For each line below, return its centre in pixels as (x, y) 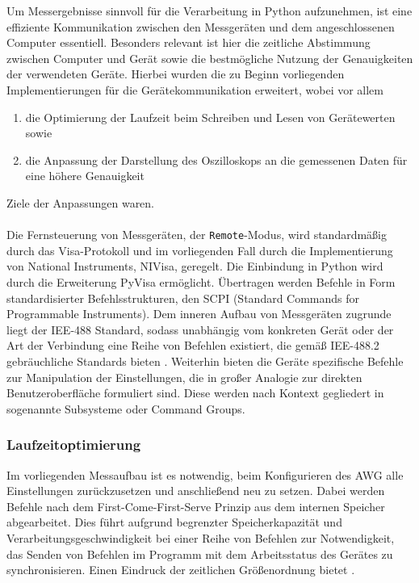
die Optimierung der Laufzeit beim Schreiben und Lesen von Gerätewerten (210, 117)
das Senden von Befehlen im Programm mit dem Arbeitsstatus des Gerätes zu (200, 554)
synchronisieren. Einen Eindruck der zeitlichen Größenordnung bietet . (181, 570)
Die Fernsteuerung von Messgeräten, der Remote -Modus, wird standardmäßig (197, 235)
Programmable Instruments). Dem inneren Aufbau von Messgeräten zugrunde (199, 314)
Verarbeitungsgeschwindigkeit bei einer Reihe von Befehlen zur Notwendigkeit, (201, 537)
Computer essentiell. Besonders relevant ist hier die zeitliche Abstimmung (189, 42)
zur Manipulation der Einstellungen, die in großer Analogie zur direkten (184, 377)
